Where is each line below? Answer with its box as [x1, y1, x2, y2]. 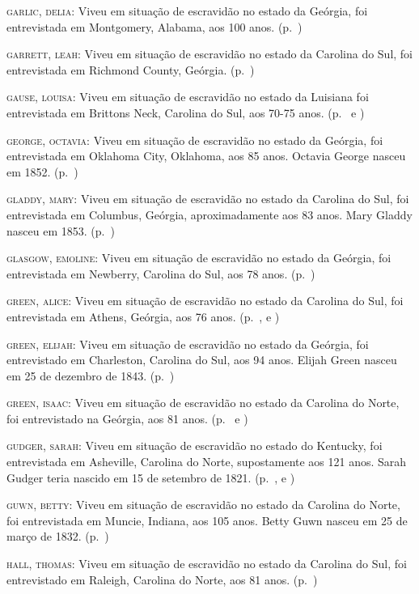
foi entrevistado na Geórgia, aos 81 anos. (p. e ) [6, 409, 248, 426]
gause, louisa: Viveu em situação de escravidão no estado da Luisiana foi [6, 88, 369, 105]
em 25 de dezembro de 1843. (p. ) [6, 367, 175, 384]
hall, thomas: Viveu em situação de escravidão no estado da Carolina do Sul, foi [6, 555, 407, 572]
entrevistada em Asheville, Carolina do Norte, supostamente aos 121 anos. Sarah [6, 453, 407, 470]
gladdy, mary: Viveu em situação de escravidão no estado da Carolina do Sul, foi [6, 190, 409, 207]
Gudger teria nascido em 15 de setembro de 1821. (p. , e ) [6, 469, 295, 486]
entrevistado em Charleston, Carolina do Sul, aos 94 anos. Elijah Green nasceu [6, 351, 397, 368]
